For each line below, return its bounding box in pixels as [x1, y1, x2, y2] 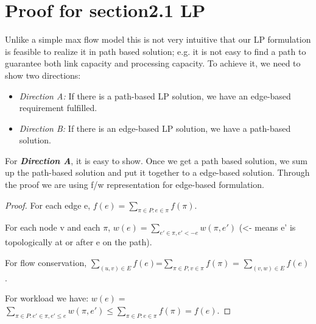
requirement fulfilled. [19, 101, 97, 114]
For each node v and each [5, 221, 100, 234]
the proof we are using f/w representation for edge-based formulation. [5, 178, 264, 191]
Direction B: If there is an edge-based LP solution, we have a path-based [19, 121, 291, 134]
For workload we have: [5, 292, 89, 304]
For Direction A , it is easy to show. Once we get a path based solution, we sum [5, 154, 307, 167]
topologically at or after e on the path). [5, 236, 152, 248]
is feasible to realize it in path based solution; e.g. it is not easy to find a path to [5, 45, 306, 57]
